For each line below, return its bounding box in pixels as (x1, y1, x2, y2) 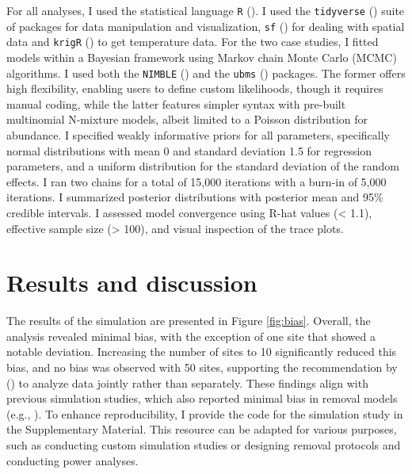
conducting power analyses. (6, 452, 139, 468)
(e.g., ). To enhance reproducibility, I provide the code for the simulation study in (6, 405, 403, 422)
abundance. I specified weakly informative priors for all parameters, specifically (6, 127, 390, 143)
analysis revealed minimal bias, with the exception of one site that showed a (6, 327, 376, 344)
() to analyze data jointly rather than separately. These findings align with (6, 374, 368, 391)
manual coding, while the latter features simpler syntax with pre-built (6, 95, 346, 112)
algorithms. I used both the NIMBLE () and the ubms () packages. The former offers (6, 64, 406, 81)
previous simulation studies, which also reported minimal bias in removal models (6, 390, 398, 407)
